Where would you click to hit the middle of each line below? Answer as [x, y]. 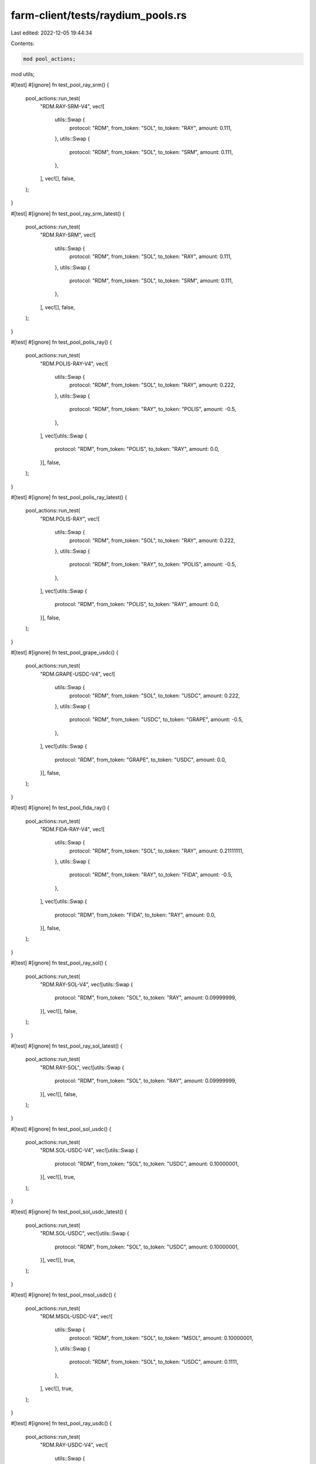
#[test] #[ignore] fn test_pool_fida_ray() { [60, 808]
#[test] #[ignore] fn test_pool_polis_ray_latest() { [69, 497]
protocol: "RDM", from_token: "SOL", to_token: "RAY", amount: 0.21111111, [157, 851]
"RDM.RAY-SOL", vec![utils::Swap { [82, 1067]
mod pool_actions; [49, 59]
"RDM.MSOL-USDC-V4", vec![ [76, 1316]
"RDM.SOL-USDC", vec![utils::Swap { [85, 1233]
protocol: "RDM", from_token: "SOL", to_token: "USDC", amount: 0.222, [154, 695]
